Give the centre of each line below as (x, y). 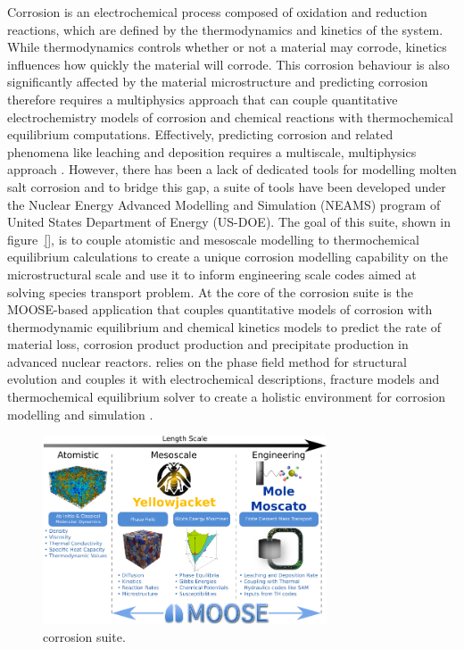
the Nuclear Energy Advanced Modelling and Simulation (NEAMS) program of (224, 204)
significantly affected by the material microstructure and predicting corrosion (218, 82)
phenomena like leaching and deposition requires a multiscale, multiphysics (212, 151)
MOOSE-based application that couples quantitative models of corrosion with (220, 309)
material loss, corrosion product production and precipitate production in (208, 344)
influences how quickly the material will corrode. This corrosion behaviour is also (228, 64)
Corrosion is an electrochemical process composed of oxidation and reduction (217, 12)
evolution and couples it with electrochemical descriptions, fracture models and (224, 379)
